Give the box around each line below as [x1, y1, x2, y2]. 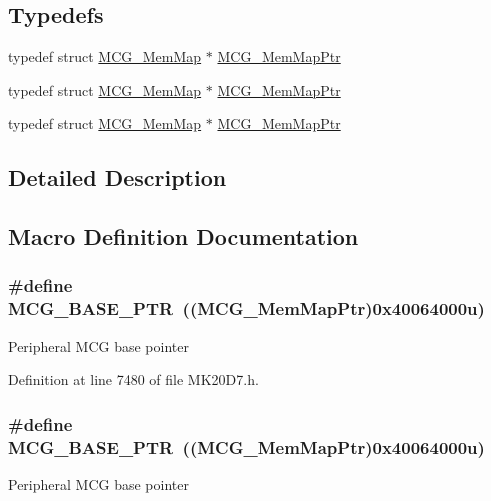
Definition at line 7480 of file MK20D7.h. [8, 369, 259, 390]
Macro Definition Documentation [8, 221, 359, 252]
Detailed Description [8, 162, 227, 193]
